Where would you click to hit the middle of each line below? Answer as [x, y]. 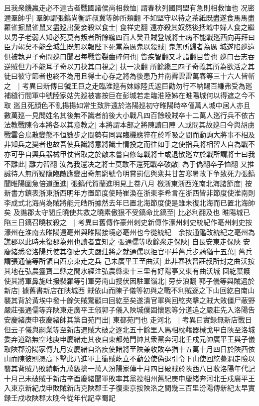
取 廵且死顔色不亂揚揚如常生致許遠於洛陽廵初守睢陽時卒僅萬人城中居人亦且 [127, 105]
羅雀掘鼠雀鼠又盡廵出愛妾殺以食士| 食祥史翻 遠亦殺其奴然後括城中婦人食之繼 [129, 27]
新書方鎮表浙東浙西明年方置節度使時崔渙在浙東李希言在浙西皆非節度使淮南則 [129, 193]
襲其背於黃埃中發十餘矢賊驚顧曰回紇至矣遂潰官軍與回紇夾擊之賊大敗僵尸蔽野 [129, 300]
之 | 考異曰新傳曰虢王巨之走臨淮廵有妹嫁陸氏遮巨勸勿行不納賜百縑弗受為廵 [128, 85]
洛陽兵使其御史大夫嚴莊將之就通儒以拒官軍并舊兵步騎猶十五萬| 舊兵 [142, 251]
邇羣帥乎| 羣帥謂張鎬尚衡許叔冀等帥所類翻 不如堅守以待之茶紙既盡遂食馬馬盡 [129, 17]
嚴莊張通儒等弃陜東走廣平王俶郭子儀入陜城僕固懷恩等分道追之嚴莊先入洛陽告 [129, 310]
